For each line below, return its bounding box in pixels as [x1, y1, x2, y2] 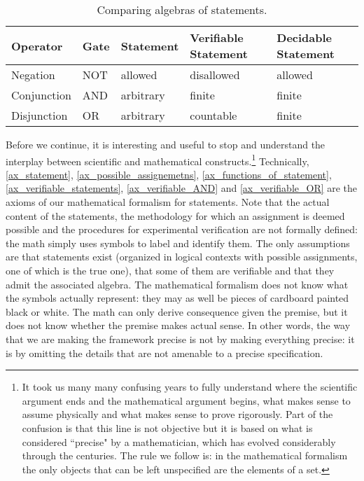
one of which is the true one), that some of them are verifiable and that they [6, 263, 335, 277]
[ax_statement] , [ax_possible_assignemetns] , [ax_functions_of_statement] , [6, 167, 332, 181]
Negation [11, 67, 55, 83]
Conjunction [11, 87, 71, 103]
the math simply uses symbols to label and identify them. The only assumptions [6, 235, 350, 250]
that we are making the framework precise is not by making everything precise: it [6, 331, 355, 346]
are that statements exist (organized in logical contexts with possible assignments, [6, 249, 358, 264]
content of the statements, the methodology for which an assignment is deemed [6, 208, 345, 223]
